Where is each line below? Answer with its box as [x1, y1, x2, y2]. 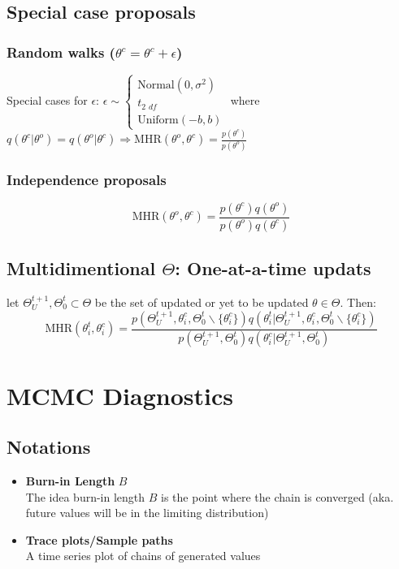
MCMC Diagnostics [7, 378, 233, 412]
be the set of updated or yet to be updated [94, 293, 309, 310]
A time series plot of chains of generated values [25, 547, 261, 564]
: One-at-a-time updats [175, 256, 371, 281]
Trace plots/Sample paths [25, 531, 173, 548]
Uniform [137, 114, 179, 126]
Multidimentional [7, 256, 156, 281]
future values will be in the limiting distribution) [25, 504, 269, 521]
